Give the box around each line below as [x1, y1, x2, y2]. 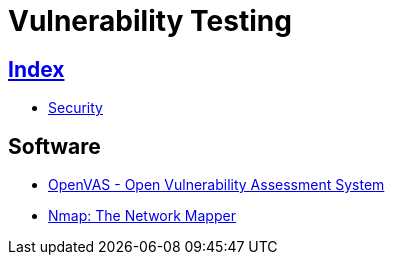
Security [48, 99, 103, 117]
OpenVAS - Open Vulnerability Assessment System [48, 176, 385, 194]
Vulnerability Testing [8, 4, 292, 38]
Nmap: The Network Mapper [48, 207, 236, 225]
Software [8, 133, 101, 159]
